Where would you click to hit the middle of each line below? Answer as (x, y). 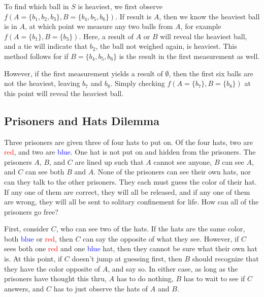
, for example (201, 26)
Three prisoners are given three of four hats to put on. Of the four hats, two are (128, 142)
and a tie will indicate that (46, 46)
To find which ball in (37, 6)
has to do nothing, (145, 278)
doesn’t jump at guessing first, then (127, 259)
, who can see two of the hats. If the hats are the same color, (151, 229)
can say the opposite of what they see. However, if (161, 238)
